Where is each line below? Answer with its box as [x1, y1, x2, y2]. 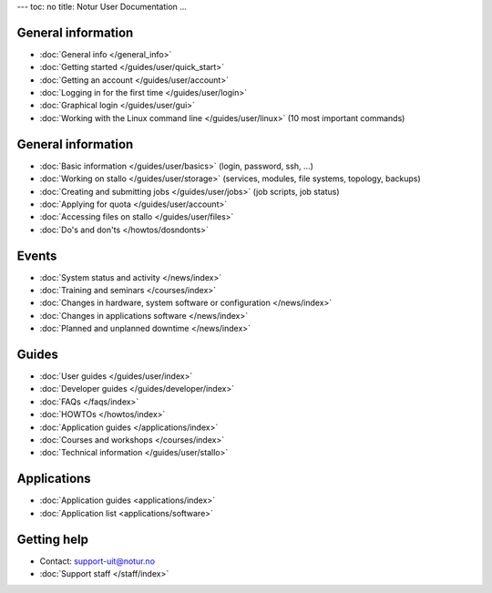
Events [16, 248, 57, 263]
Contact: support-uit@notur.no [39, 556, 155, 567]
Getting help [16, 531, 88, 547]
